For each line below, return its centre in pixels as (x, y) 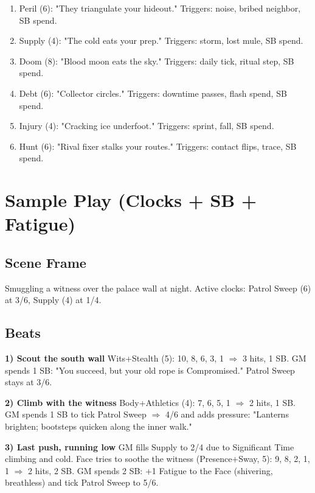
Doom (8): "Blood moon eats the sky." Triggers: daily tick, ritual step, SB (157, 61)
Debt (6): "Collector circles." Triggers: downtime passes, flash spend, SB (153, 93)
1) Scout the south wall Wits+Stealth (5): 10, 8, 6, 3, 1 (114, 358)
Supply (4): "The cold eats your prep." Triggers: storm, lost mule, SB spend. (161, 40)
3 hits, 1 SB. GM (274, 358)
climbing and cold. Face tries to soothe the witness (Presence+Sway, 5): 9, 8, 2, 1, (157, 459)
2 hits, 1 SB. (272, 402)
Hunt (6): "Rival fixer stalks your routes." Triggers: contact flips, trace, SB (158, 146)
